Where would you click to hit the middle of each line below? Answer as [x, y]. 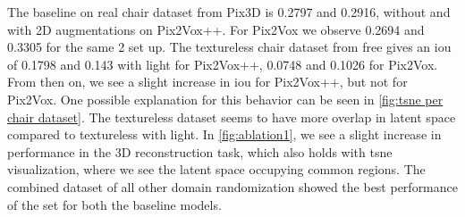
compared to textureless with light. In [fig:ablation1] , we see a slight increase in [224, 134]
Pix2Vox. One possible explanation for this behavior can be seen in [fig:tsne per [225, 99]
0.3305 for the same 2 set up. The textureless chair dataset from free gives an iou [229, 47]
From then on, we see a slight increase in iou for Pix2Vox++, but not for [207, 82]
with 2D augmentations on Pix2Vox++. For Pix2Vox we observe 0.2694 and [216, 29]
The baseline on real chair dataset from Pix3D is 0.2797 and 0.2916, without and [229, 12]
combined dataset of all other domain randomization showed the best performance [232, 186]
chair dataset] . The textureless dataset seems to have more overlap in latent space [232, 117]
